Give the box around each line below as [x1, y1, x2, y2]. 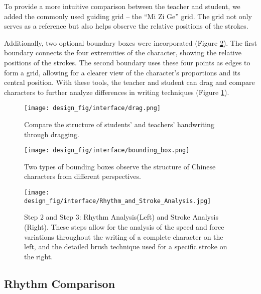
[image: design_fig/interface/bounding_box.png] [24, 147, 190, 154]
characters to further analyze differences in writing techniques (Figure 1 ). [4, 86, 229, 97]
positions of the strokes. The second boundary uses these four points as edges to [4, 57, 250, 67]
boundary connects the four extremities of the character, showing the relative [4, 47, 241, 58]
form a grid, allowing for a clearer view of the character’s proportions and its [4, 67, 240, 77]
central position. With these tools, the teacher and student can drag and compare [4, 77, 255, 87]
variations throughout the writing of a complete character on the [24, 231, 223, 242]
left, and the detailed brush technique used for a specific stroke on [24, 241, 227, 252]
